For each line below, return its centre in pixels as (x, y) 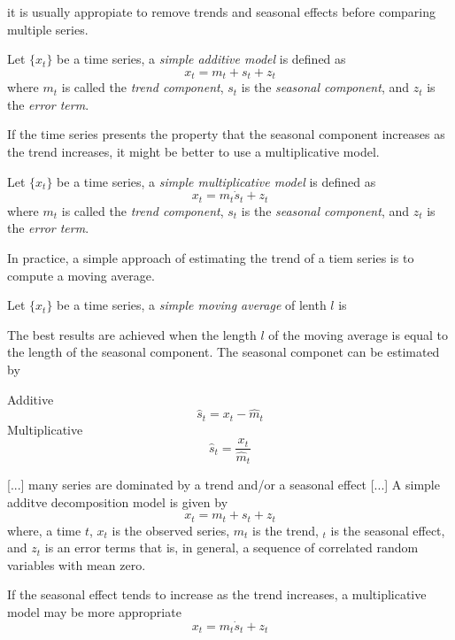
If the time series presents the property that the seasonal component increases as (226, 134)
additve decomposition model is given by (118, 501)
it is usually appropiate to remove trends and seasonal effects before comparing (222, 12)
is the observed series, (171, 530)
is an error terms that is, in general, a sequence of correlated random (231, 547)
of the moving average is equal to (359, 334)
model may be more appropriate (94, 612)
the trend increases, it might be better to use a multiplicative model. (193, 152)
